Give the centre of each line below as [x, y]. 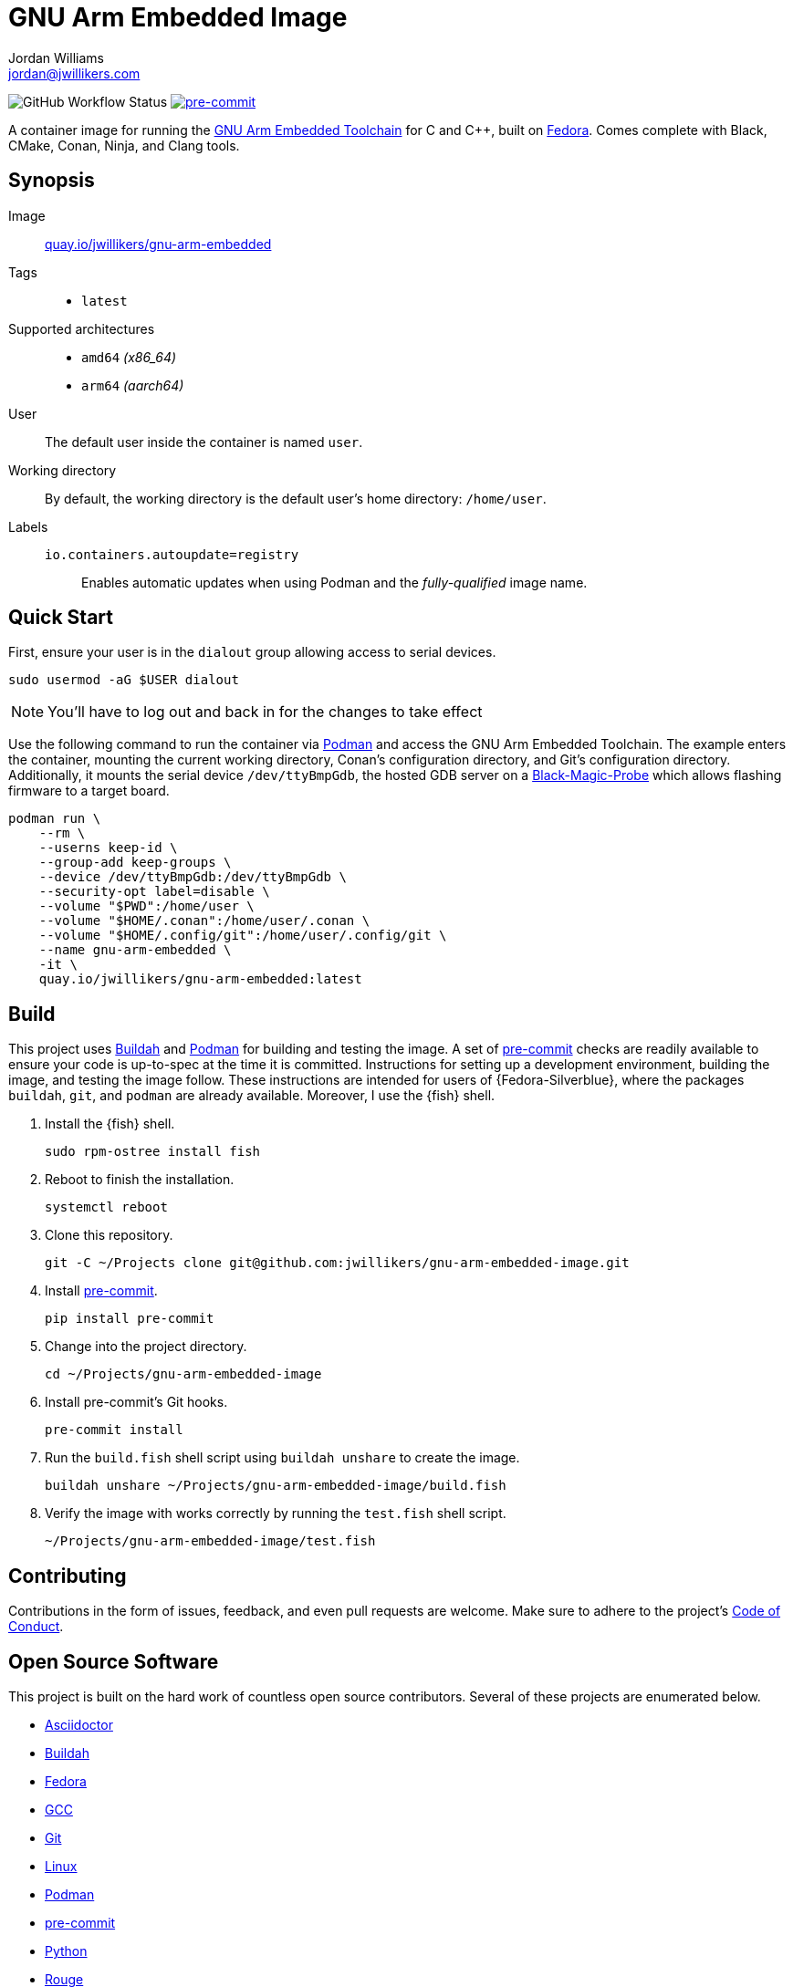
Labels [28, 526]
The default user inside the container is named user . [204, 442]
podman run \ [55, 819]
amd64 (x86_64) [129, 357]
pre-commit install [114, 1430]
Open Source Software [114, 1661]
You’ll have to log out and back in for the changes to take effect [265, 712]
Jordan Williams [56, 57]
